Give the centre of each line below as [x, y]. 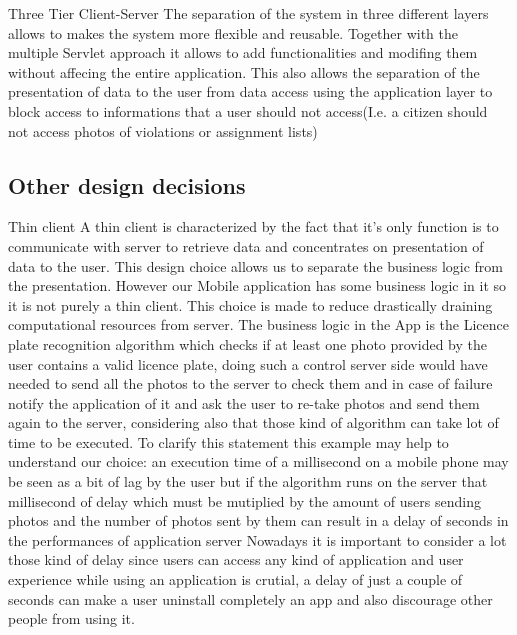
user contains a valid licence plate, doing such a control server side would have [248, 363]
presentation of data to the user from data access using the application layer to [250, 91]
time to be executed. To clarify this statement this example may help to [228, 441]
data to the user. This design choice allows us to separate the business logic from [256, 265]
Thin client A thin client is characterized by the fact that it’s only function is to [253, 226]
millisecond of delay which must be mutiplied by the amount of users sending [244, 500]
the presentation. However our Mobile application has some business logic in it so [257, 285]
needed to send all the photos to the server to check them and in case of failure [250, 383]
